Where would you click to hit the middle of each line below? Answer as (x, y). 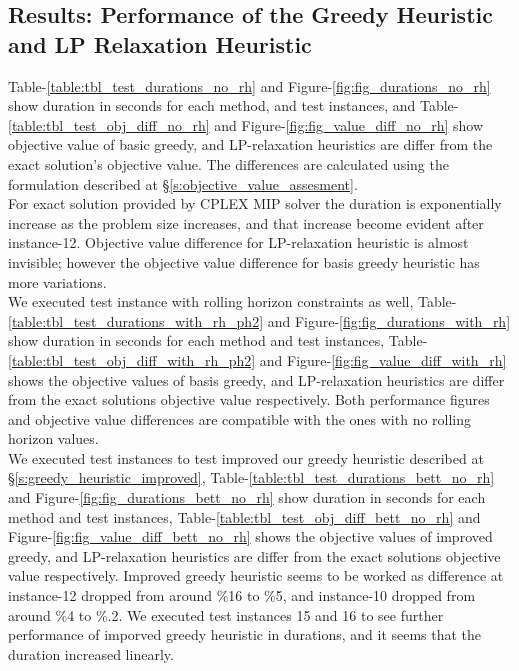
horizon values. (53, 438)
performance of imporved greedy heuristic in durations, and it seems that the (245, 634)
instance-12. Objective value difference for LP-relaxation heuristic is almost (238, 242)
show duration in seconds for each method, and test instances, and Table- (233, 105)
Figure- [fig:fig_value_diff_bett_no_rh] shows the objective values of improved (250, 536)
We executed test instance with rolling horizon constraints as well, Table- (232, 301)
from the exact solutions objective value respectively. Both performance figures (249, 399)
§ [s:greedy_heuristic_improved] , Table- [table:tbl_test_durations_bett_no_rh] (251, 477)
